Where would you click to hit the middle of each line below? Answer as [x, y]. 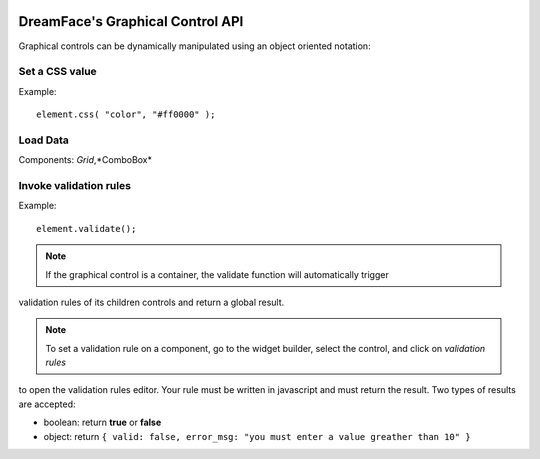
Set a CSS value [57, 72]
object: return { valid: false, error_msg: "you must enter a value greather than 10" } [257, 436]
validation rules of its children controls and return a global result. [151, 302]
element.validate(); [86, 228]
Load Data [44, 140]
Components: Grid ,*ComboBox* [85, 160]
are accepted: [47, 404]
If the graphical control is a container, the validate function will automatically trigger [217, 274]
